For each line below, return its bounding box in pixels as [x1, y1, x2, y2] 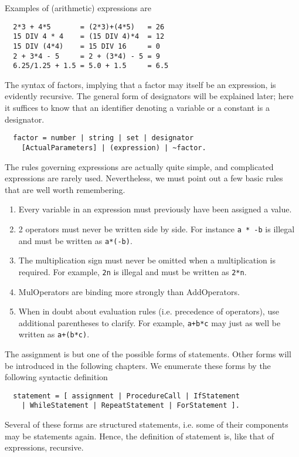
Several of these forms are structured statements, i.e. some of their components [5, 418, 288, 431]
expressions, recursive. [5, 441, 84, 453]
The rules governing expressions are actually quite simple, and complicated [5, 160, 274, 172]
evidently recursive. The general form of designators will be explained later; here [5, 90, 294, 102]
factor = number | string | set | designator [13, 134, 194, 143]
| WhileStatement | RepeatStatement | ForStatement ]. [21, 401, 240, 410]
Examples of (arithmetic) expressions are [5, 2, 151, 13]
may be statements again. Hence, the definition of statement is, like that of [5, 429, 274, 442]
